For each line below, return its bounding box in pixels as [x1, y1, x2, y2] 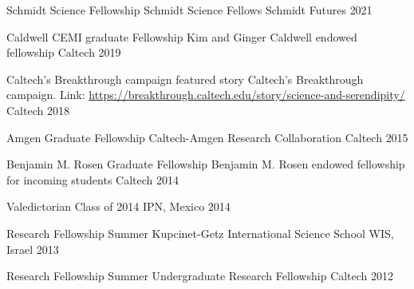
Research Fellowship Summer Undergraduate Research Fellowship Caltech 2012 [6, 267, 394, 284]
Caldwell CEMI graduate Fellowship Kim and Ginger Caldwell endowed [6, 28, 357, 45]
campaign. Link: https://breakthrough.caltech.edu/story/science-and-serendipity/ [6, 86, 405, 103]
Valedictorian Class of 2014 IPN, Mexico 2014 [6, 198, 231, 215]
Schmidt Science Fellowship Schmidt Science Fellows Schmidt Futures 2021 [6, 2, 373, 18]
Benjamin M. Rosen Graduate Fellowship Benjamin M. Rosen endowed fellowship [6, 156, 405, 172]
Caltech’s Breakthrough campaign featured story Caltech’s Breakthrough [6, 70, 364, 87]
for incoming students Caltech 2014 [6, 171, 179, 188]
